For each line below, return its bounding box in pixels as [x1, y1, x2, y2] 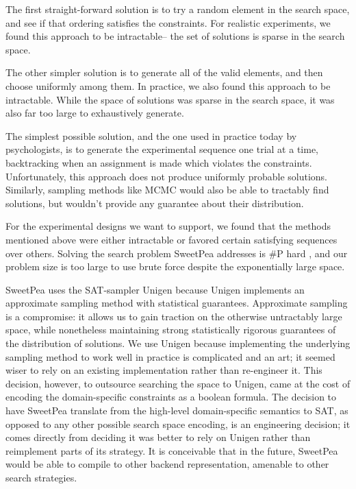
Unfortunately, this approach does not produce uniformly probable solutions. [5, 169, 327, 183]
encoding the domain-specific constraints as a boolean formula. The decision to [5, 390, 337, 404]
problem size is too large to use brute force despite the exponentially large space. [5, 259, 345, 274]
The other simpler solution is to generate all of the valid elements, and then [5, 65, 323, 80]
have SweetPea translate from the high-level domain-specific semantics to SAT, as [5, 403, 348, 418]
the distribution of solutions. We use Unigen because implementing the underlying [5, 336, 351, 350]
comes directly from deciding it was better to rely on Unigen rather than [5, 430, 311, 444]
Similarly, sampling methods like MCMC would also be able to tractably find [5, 182, 329, 197]
